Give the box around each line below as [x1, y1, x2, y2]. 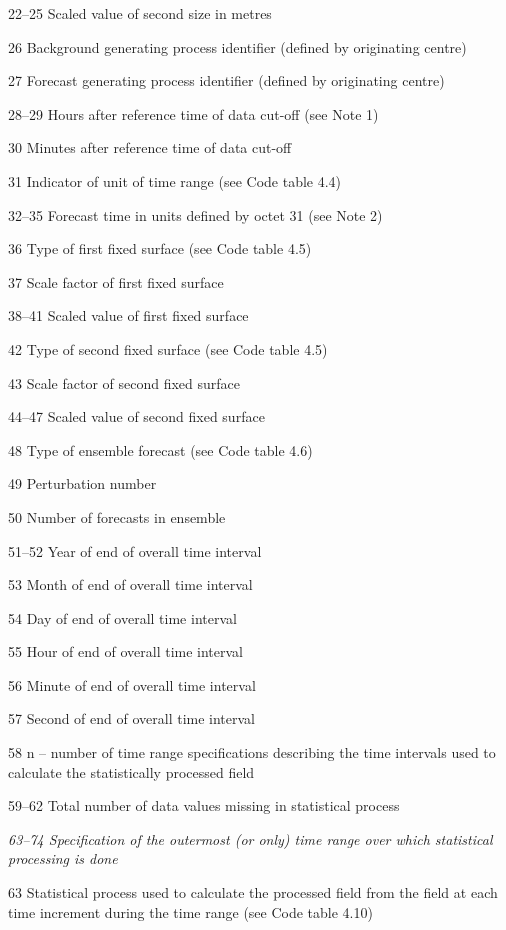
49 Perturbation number [8, 473, 157, 494]
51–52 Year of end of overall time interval [8, 540, 262, 561]
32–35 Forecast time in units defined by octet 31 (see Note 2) [8, 204, 383, 225]
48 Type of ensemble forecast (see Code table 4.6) [8, 439, 313, 460]
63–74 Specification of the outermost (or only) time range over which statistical [8, 828, 493, 849]
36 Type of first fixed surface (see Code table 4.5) [8, 238, 312, 259]
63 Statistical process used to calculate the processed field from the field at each [8, 882, 498, 903]
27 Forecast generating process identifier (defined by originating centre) [8, 70, 445, 91]
